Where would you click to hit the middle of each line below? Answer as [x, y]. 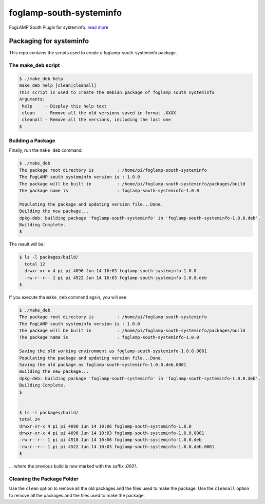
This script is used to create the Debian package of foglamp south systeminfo [117, 92]
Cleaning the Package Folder [44, 479]
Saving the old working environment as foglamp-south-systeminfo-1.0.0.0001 [113, 351]
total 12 [35, 264]
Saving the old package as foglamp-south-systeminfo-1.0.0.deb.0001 [103, 364]
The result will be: [27, 244]
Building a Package [32, 141]
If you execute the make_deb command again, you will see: [68, 297]
